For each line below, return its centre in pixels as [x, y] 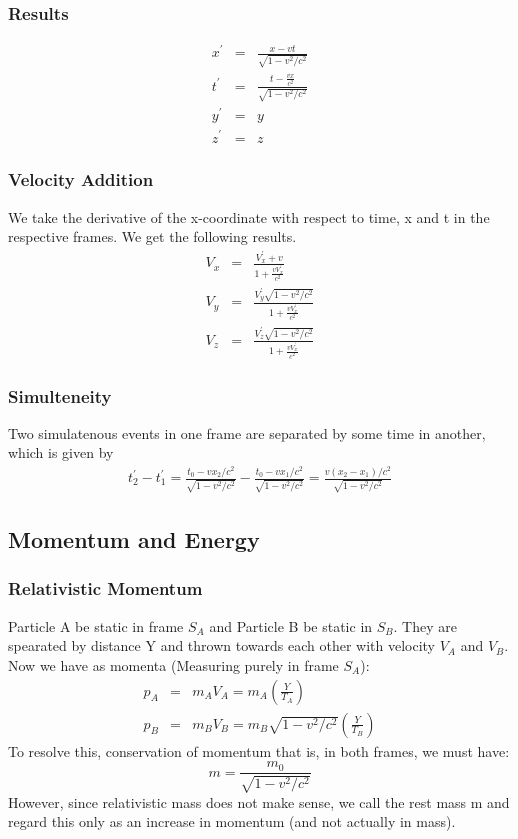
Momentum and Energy [134, 539]
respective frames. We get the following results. [152, 236]
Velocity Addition [81, 179]
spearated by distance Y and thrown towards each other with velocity [221, 645]
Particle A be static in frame [96, 625]
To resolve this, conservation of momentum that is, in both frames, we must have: [259, 750]
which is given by [61, 452]
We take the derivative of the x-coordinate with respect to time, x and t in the [249, 216]
